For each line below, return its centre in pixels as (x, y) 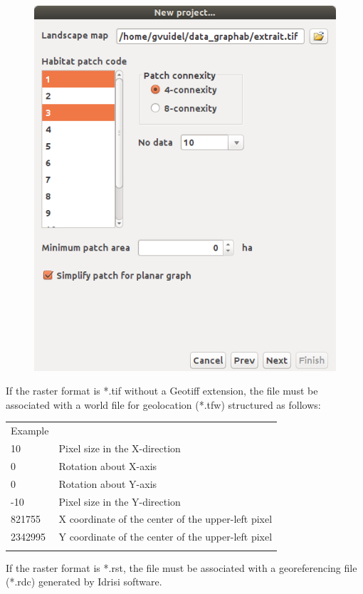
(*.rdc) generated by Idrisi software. (84, 582)
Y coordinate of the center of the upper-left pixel (165, 537)
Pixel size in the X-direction (120, 448)
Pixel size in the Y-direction (120, 501)
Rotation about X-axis (108, 465)
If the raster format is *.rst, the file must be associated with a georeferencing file (181, 567)
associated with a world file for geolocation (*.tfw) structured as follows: (163, 404)
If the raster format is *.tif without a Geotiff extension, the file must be (162, 391)
